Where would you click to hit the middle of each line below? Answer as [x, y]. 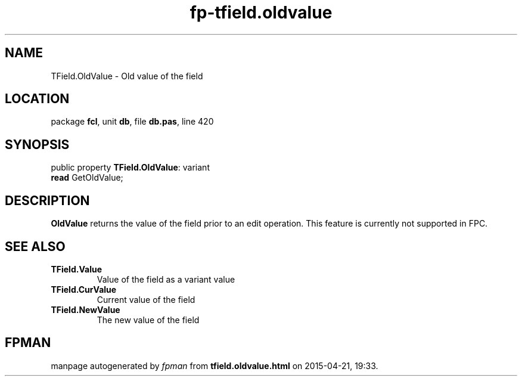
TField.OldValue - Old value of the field [127, 76]
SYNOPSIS [37, 144]
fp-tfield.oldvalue [261, 13]
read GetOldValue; [87, 178]
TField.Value [76, 269]
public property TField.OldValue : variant [130, 168]
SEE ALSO [35, 246]
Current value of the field [146, 299]
